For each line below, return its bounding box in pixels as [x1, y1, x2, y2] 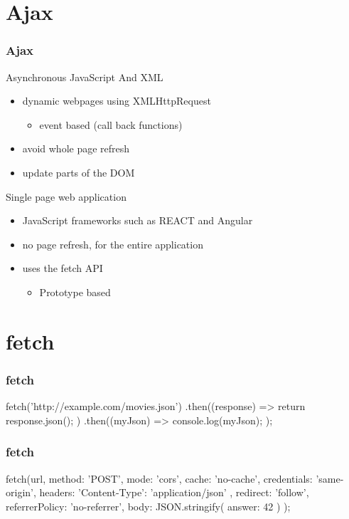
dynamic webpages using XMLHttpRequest [22, 93, 211, 108]
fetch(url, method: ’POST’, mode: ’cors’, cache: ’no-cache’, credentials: [6, 471, 313, 486]
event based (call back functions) [39, 117, 183, 132]
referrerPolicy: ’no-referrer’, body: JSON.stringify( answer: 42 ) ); [6, 498, 291, 513]
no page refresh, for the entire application [22, 236, 203, 251]
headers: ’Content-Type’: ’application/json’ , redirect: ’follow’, [39, 485, 309, 500]
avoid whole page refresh [22, 141, 130, 156]
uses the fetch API [22, 261, 103, 276]
